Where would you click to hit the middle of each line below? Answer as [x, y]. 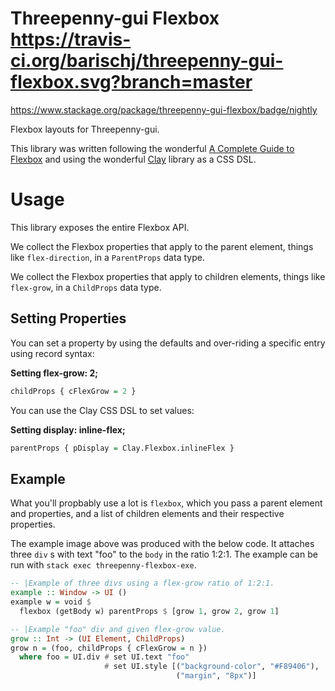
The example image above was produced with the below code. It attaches [162, 544]
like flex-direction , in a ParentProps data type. [107, 257]
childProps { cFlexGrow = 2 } [73, 391]
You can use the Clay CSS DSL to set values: [102, 410]
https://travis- [71, 39]
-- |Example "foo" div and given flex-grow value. [118, 629]
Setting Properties [68, 318]
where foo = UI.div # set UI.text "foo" [104, 657]
